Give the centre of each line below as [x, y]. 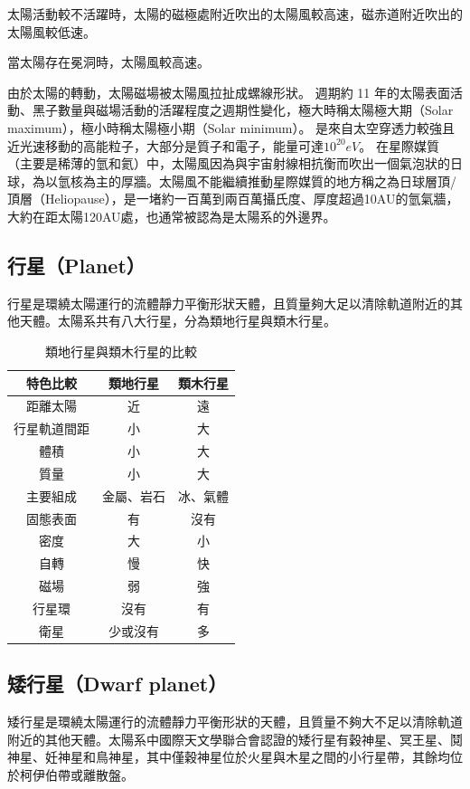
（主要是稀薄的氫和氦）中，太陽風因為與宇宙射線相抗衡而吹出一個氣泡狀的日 [235, 163]
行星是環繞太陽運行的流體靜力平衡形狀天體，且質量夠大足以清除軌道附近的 [229, 303]
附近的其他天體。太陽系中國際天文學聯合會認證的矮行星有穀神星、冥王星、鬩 [235, 739]
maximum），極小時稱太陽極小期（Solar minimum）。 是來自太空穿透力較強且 [231, 127]
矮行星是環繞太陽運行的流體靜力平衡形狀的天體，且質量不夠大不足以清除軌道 [235, 722]
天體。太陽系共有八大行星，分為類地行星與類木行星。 [178, 321]
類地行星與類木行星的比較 [121, 351]
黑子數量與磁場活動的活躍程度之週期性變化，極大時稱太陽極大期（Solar [243, 110]
